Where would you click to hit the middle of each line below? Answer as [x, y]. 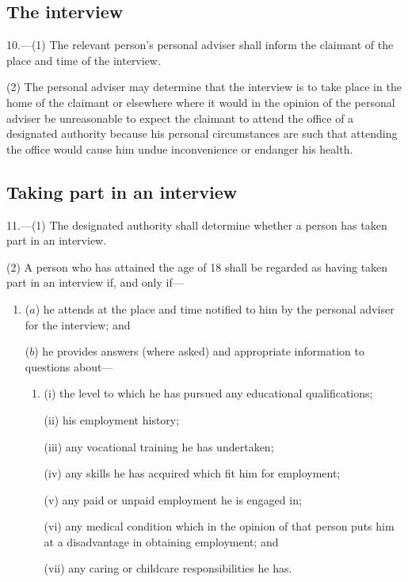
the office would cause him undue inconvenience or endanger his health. [180, 148]
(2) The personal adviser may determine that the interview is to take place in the [204, 87]
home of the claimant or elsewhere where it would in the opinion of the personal [201, 102]
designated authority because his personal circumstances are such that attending [202, 133]
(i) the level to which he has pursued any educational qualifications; [208, 393]
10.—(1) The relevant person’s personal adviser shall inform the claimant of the [200, 45]
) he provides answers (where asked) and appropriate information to [199, 351]
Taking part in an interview [122, 191]
